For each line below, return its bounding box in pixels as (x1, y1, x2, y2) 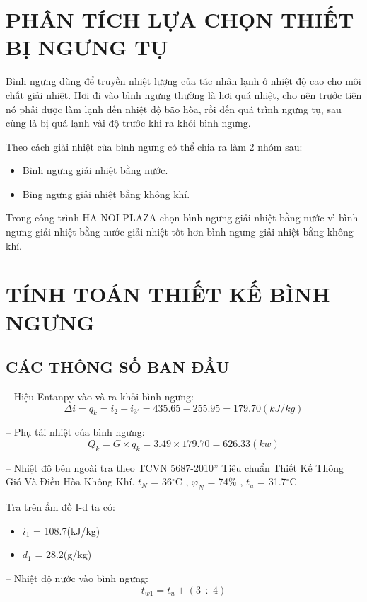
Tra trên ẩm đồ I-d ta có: (6, 499, 115, 514)
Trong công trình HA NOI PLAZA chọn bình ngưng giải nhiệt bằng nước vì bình (6, 210, 359, 225)
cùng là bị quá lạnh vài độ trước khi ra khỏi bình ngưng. (6, 115, 251, 130)
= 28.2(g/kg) (35, 547, 92, 562)
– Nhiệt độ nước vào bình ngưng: (6, 570, 148, 585)
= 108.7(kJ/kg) (33, 523, 100, 538)
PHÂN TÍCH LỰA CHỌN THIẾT (6, 5, 354, 34)
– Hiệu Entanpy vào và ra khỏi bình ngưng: (6, 389, 194, 404)
